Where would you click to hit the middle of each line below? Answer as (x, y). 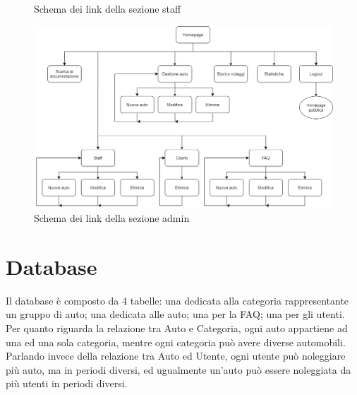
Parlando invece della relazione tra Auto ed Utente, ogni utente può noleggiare (176, 356)
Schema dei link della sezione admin (112, 218)
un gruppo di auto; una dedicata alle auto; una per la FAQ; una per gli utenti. (175, 314)
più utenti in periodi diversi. (67, 383)
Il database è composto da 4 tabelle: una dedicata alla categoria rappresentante (177, 300)
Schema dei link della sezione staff (108, 8)
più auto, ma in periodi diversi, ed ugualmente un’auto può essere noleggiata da (178, 369)
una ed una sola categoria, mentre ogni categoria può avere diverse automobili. (176, 342)
